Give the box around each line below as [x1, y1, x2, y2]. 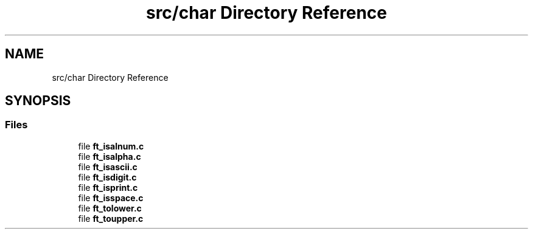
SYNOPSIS [5, 93, 71, 109]
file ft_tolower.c [78, 202, 142, 213]
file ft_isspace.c [78, 192, 144, 203]
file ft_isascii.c [78, 161, 138, 172]
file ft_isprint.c [78, 182, 138, 193]
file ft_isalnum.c [78, 140, 144, 151]
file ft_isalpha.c [78, 151, 141, 162]
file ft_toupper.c [78, 213, 144, 224]
